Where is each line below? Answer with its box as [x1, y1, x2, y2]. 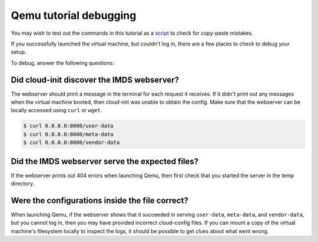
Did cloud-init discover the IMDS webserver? [11, 74, 180, 85]
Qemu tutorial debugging [11, 9, 137, 22]
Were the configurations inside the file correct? [11, 195, 188, 205]
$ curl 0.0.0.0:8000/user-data [23, 123, 114, 129]
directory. [11, 180, 35, 187]
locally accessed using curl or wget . [11, 107, 102, 114]
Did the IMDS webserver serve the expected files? [11, 156, 199, 166]
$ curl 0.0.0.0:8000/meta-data [23, 130, 114, 138]
